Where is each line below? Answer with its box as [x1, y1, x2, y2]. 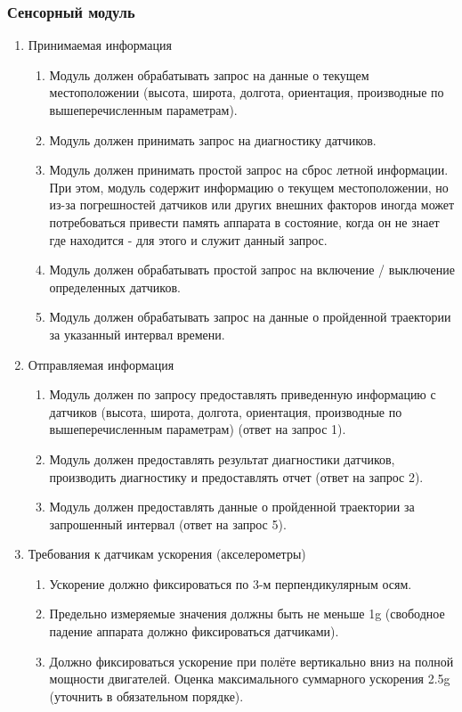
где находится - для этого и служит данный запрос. [49, 230, 328, 249]
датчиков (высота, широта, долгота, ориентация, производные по [49, 402, 402, 421]
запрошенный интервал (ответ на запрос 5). [49, 514, 287, 533]
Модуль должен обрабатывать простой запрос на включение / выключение [49, 260, 455, 279]
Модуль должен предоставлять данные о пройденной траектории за [49, 497, 415, 516]
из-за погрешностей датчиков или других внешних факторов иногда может [49, 195, 455, 214]
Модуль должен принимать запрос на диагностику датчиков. [49, 130, 377, 149]
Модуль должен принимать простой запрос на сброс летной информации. [49, 160, 449, 179]
